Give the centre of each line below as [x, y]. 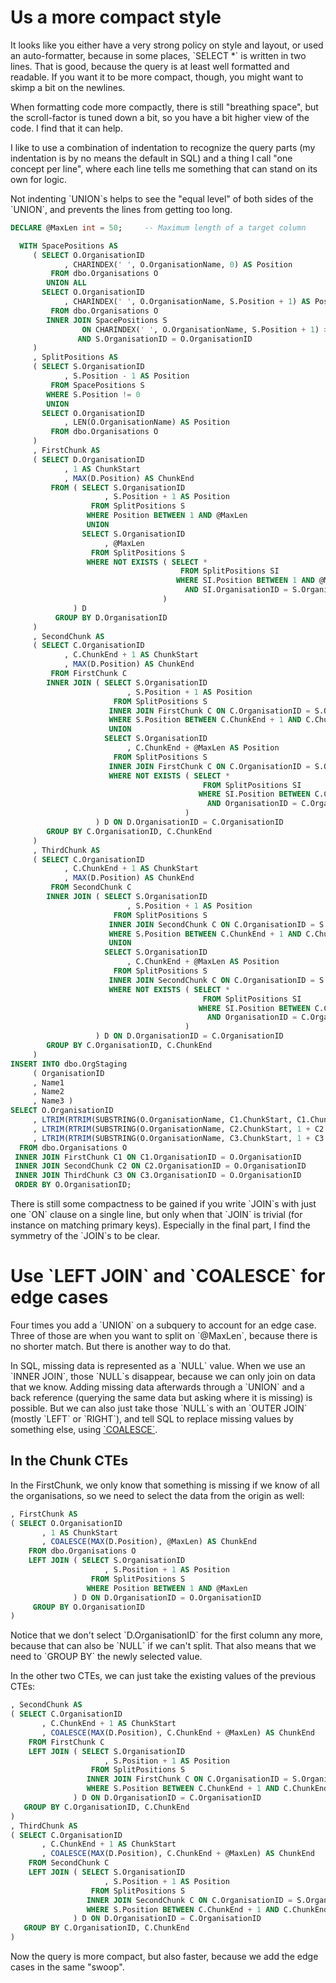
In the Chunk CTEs [69, 1461]
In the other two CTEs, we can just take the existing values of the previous [163, 1676]
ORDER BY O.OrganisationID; [73, 1185]
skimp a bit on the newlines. [68, 87]
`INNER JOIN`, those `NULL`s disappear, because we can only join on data [163, 1376]
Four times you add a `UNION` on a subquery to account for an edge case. [163, 1325]
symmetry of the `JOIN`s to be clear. [85, 1236]
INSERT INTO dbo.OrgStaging [69, 1064]
